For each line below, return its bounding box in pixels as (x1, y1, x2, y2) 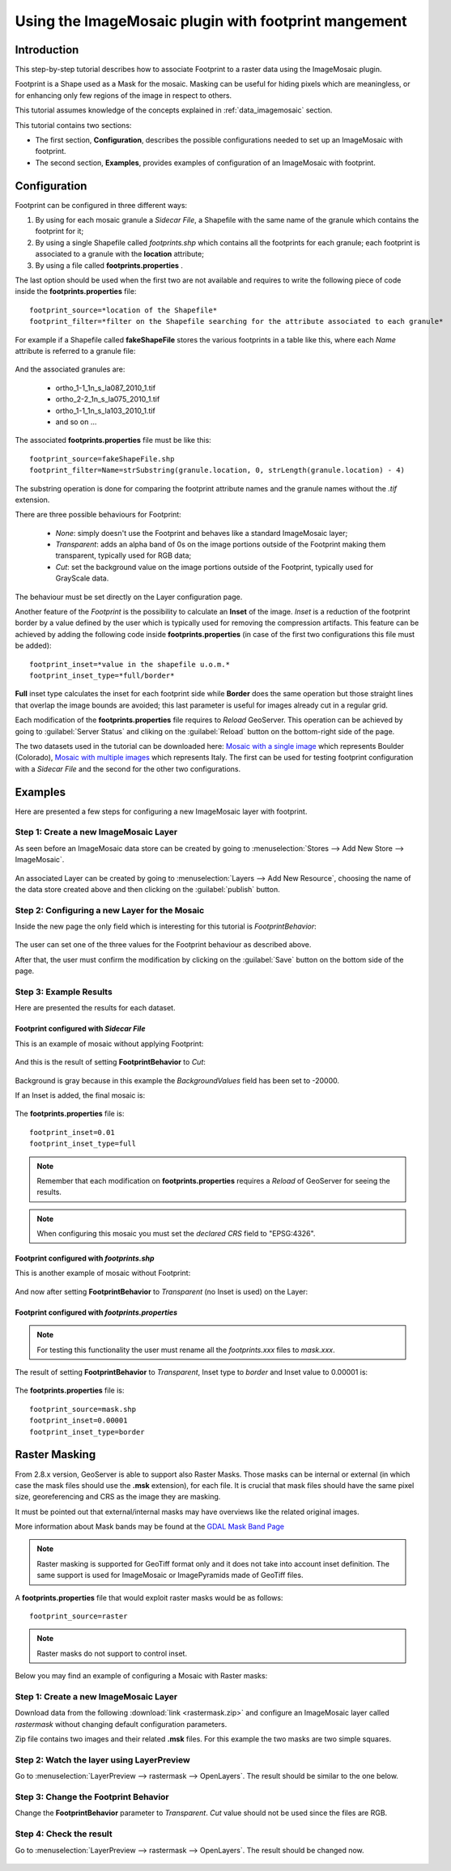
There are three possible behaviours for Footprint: (15, 510, 181, 520)
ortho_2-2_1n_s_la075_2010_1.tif (55, 394, 160, 404)
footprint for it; (35, 227, 84, 236)
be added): (15, 640, 52, 651)
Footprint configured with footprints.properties (15, 1308, 178, 1317)
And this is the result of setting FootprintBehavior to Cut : (15, 1057, 206, 1067)
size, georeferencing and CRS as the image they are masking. (15, 1492, 221, 1502)
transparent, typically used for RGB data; (55, 551, 192, 560)
